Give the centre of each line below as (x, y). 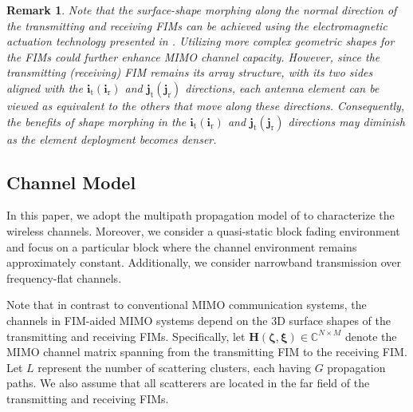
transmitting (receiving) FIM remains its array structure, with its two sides (190, 72)
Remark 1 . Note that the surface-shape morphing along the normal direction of (202, 10)
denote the (371, 336)
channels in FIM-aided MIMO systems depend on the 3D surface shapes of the (199, 320)
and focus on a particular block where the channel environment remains (182, 246)
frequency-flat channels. (64, 277)
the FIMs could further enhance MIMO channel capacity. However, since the (193, 56)
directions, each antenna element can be (282, 87)
